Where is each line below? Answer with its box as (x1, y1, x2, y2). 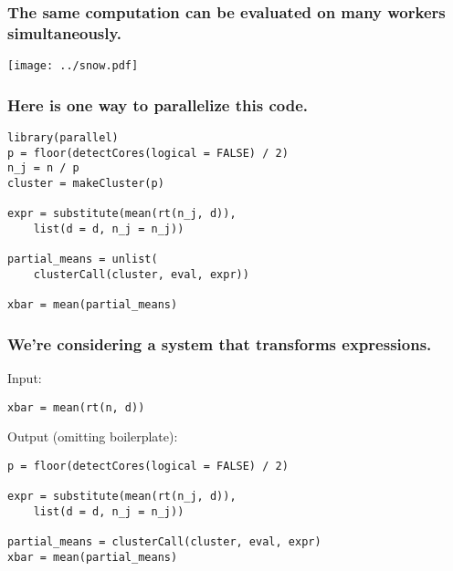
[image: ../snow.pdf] (7, 59, 139, 73)
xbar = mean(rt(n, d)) (7, 400, 145, 414)
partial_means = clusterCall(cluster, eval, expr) (7, 535, 321, 549)
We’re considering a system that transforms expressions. (7, 332, 432, 355)
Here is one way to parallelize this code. (7, 93, 309, 116)
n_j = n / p (7, 161, 79, 175)
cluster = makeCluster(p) (7, 176, 164, 190)
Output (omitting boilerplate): (7, 427, 178, 446)
